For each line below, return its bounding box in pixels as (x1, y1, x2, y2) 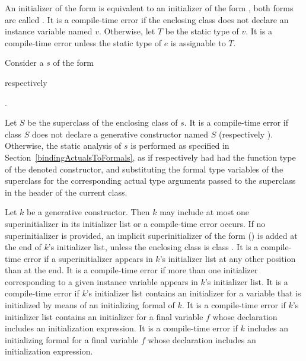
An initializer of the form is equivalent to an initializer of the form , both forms (5, 2, 294, 14)
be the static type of (165, 25, 239, 37)
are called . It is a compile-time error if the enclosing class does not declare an (5, 13, 289, 25)
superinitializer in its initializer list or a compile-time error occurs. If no (5, 217, 266, 229)
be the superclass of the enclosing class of (27, 116, 178, 129)
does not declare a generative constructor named (32, 127, 209, 140)
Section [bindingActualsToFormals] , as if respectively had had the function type (5, 151, 296, 163)
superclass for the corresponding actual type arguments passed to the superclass (5, 174, 296, 187)
